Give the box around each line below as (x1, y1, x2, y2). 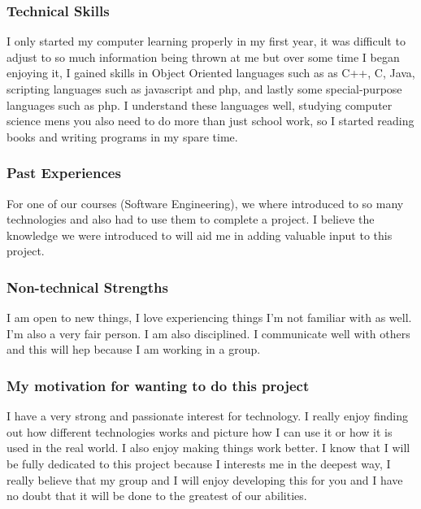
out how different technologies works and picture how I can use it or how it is (7, 423, 393, 440)
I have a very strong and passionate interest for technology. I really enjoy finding (7, 407, 409, 424)
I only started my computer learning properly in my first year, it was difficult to (7, 33, 406, 50)
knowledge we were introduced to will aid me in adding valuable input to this (7, 226, 393, 243)
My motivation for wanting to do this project (7, 375, 310, 395)
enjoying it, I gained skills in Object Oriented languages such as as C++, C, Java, (7, 64, 415, 81)
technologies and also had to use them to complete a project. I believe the (7, 211, 375, 228)
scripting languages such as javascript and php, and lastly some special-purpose (7, 80, 402, 97)
